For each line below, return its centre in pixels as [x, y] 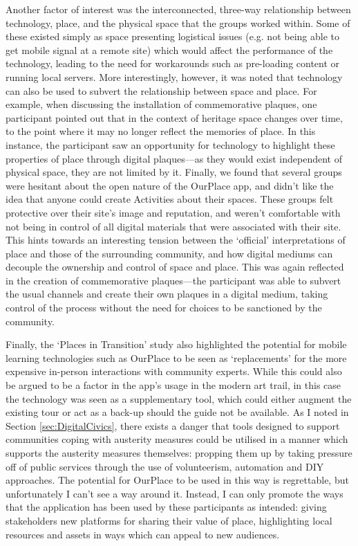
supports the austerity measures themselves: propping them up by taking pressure [179, 453]
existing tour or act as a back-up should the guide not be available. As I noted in [177, 412]
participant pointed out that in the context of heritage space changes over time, [174, 117]
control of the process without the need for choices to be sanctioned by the [164, 308]
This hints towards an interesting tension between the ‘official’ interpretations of [176, 240]
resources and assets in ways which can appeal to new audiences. [143, 534]
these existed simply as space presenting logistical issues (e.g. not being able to [172, 36]
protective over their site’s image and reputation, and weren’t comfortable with [173, 212]
